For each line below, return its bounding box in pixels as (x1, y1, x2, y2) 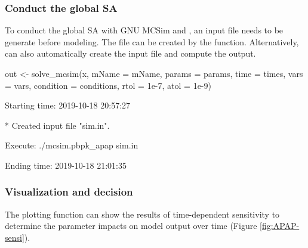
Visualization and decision (5, 184, 133, 199)
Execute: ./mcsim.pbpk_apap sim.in (5, 139, 138, 151)
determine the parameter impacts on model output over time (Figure (5, 219, 257, 232)
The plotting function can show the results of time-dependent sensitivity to (5, 207, 280, 220)
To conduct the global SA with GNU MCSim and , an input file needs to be (5, 24, 284, 36)
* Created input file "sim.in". (5, 119, 110, 131)
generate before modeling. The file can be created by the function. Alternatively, (5, 35, 299, 48)
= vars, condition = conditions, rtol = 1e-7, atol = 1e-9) (5, 79, 211, 91)
